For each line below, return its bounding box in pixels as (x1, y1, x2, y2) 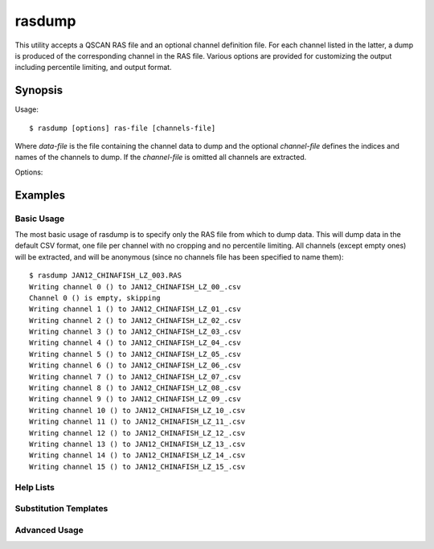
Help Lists (14, 481, 55, 493)
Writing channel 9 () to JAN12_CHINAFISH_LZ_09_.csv (29, 395, 241, 404)
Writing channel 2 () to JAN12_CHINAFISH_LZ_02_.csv (29, 316, 241, 325)
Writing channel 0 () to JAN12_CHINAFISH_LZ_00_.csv (29, 282, 241, 291)
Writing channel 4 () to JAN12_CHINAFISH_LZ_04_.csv (29, 338, 241, 347)
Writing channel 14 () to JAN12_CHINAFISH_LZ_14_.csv (29, 451, 245, 460)
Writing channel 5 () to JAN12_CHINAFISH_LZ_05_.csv (29, 350, 241, 358)
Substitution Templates (14, 503, 108, 514)
